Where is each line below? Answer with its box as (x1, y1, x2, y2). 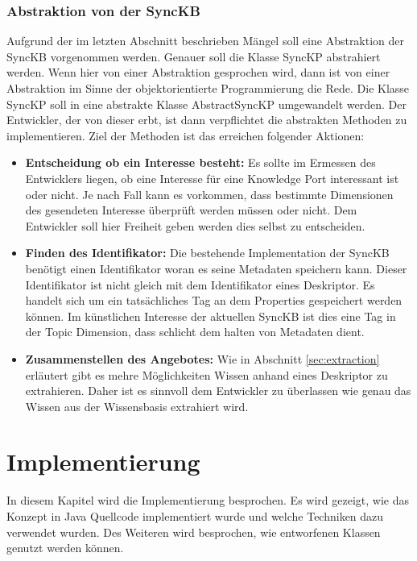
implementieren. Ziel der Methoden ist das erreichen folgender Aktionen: (6, 127, 365, 143)
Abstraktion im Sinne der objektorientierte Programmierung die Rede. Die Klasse (6, 80, 410, 96)
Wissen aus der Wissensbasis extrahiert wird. (25, 397, 249, 414)
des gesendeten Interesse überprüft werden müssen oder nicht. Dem (25, 202, 357, 218)
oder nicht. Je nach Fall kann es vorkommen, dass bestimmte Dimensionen (25, 185, 394, 202)
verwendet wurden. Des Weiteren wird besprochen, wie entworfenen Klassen (6, 523, 381, 540)
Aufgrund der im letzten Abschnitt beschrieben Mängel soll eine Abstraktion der (6, 32, 405, 49)
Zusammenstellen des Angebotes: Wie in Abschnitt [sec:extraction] (25, 350, 380, 367)
